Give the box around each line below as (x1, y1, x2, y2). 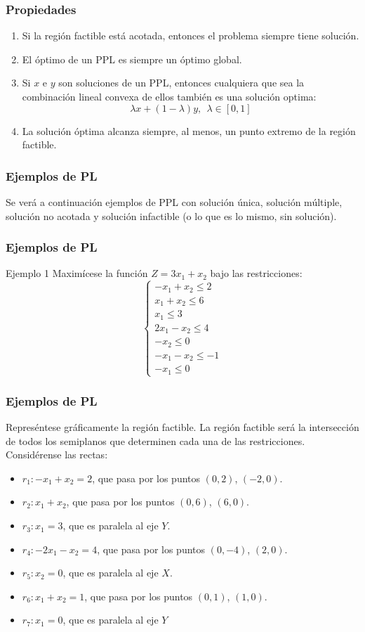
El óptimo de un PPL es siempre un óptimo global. (22, 51, 242, 66)
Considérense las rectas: (6, 447, 108, 462)
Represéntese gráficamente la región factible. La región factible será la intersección (6, 420, 359, 434)
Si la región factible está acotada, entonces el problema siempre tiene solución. (22, 28, 359, 43)
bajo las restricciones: (210, 266, 303, 280)
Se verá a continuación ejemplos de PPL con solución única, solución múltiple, (6, 195, 343, 209)
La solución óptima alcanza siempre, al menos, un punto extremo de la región (22, 123, 356, 138)
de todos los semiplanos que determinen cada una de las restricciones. (6, 433, 305, 448)
